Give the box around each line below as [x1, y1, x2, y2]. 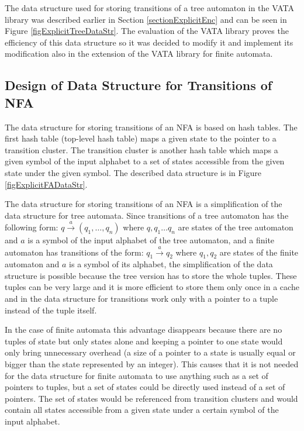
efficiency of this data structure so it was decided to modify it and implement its [5, 36, 293, 48]
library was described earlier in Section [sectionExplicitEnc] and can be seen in [5, 13, 287, 25]
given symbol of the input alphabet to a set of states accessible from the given [5, 155, 285, 167]
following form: [5, 221, 58, 233]
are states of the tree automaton [178, 221, 293, 233]
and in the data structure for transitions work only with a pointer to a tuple [5, 292, 278, 305]
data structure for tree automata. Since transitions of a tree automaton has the [5, 209, 289, 221]
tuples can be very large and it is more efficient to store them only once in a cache [5, 281, 299, 293]
